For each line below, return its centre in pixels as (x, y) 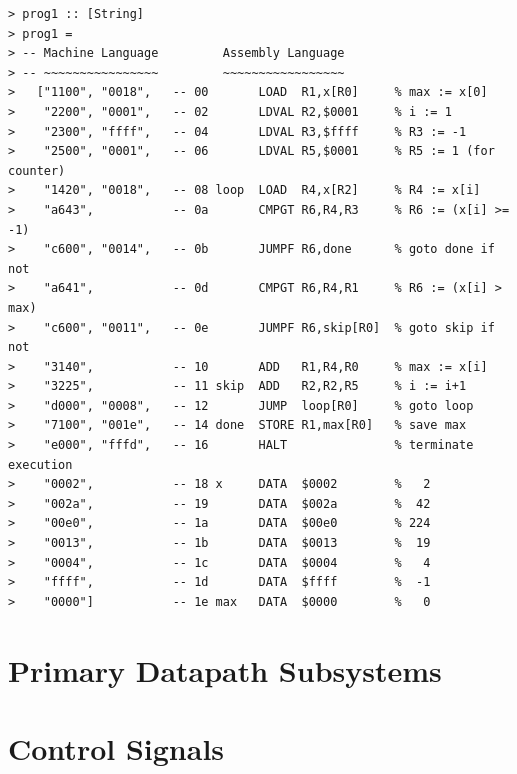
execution (40, 464)
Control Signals (116, 747)
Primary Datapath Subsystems (225, 669)
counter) (37, 170)
